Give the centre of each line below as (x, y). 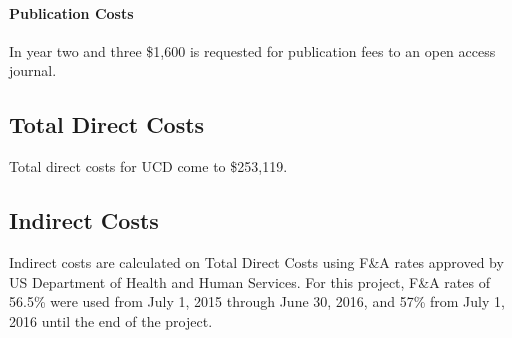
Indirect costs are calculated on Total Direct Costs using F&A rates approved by (256, 261)
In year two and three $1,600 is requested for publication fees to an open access (252, 50)
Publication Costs (71, 12)
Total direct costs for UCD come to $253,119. (148, 166)
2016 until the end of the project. (111, 320)
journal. (33, 70)
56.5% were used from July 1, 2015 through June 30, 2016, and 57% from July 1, (257, 301)
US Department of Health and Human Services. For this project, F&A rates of (249, 281)
